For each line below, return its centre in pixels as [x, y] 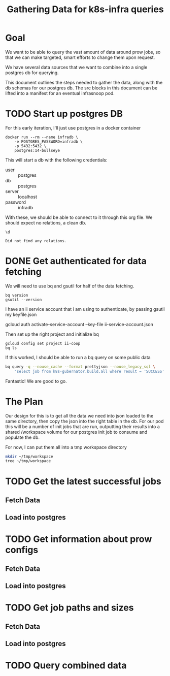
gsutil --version [24, 300]
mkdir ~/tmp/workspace [29, 456]
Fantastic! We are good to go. [36, 381]
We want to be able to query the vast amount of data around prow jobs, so [83, 52]
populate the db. [22, 437]
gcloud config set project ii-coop [43, 343]
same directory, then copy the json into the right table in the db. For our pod [84, 421]
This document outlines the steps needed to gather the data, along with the [84, 82]
